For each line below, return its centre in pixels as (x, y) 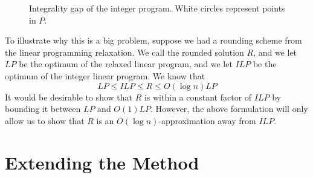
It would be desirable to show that (69, 97)
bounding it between (43, 109)
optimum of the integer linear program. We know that (105, 75)
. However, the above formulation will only (229, 109)
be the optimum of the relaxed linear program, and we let (126, 64)
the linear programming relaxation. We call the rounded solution (124, 52)
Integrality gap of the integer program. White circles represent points (157, 8)
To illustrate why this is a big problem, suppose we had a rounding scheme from (153, 40)
